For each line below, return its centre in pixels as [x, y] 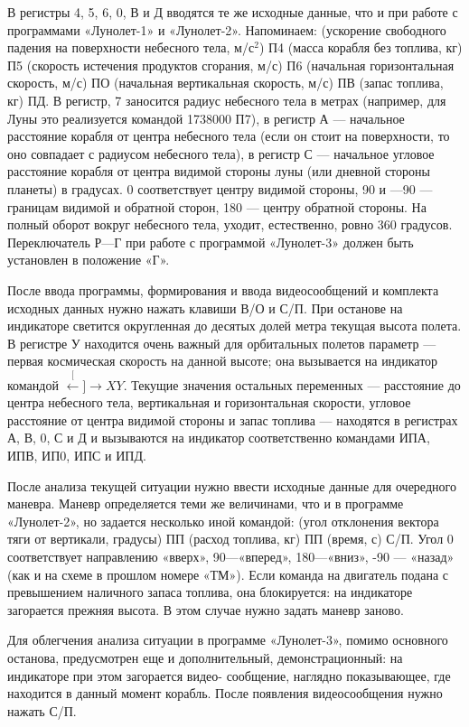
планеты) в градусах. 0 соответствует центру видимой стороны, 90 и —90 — [220, 188]
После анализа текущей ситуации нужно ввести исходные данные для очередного [232, 485]
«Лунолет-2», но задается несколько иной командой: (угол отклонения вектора [223, 521]
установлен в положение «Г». [89, 260]
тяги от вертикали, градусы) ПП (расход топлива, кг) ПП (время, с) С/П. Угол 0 [230, 539]
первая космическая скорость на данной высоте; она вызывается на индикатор [223, 361]
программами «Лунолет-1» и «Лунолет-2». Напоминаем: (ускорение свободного [227, 29]
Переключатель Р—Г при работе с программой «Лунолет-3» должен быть [211, 242]
